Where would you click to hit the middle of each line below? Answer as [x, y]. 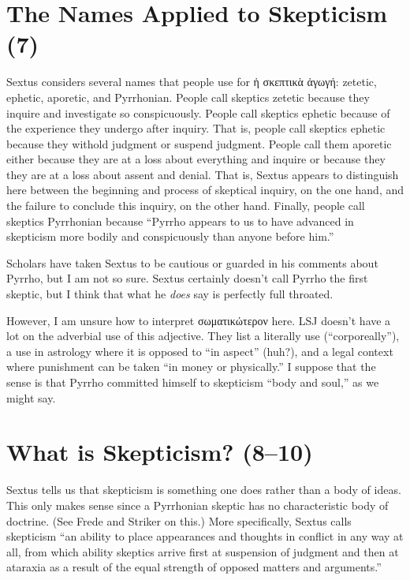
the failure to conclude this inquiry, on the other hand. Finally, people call [186, 206]
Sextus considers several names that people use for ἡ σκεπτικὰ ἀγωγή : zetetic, [192, 82]
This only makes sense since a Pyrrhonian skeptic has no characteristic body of [198, 505]
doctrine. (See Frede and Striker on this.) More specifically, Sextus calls [179, 520]
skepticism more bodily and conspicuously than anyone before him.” [170, 236]
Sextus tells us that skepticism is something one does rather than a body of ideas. [204, 490]
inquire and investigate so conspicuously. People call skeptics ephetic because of [198, 112]
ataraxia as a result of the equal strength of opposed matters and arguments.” [194, 567]
